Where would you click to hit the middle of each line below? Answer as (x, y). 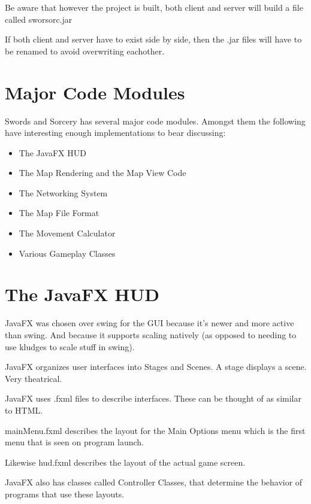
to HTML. (24, 410)
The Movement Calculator (67, 233)
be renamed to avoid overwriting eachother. (85, 51)
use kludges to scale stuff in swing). (70, 346)
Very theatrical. (34, 378)
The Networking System (63, 192)
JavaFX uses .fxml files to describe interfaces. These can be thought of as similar (153, 398)
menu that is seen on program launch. (75, 442)
